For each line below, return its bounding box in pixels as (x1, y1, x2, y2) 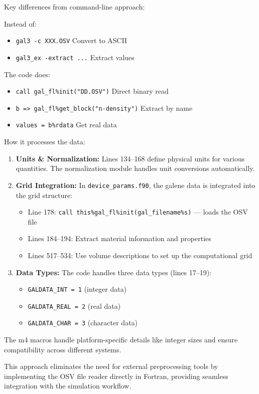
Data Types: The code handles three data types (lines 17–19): (16, 267, 212, 277)
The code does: (4, 69, 50, 79)
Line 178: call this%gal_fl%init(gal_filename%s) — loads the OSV (28, 207, 248, 217)
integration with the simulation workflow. (4, 380, 132, 391)
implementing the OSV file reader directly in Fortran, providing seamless (4, 370, 228, 381)
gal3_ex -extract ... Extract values (16, 52, 135, 62)
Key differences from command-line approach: (4, 2, 145, 12)
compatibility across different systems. (4, 344, 121, 354)
